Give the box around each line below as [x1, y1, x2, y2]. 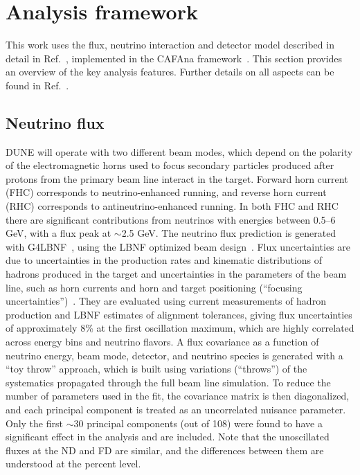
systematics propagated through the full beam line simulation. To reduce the [6, 375, 331, 389]
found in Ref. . [6, 78, 69, 92]
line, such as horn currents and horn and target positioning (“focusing [6, 280, 303, 294]
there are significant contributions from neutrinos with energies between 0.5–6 [6, 212, 336, 226]
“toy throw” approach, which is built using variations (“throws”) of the [6, 361, 307, 376]
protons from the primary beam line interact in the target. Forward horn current [6, 171, 348, 186]
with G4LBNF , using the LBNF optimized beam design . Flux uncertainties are [6, 239, 351, 253]
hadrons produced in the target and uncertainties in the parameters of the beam [6, 267, 347, 281]
